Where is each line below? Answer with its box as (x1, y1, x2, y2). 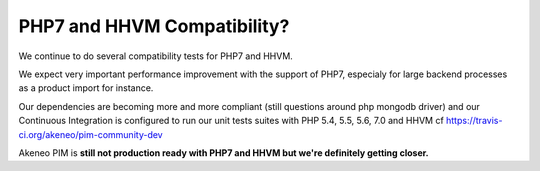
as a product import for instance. (18, 82, 154, 94)
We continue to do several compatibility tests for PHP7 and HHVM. (18, 50, 294, 62)
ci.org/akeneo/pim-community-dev (18, 128, 164, 140)
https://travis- (445, 115, 503, 127)
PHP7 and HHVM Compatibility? (18, 15, 290, 37)
